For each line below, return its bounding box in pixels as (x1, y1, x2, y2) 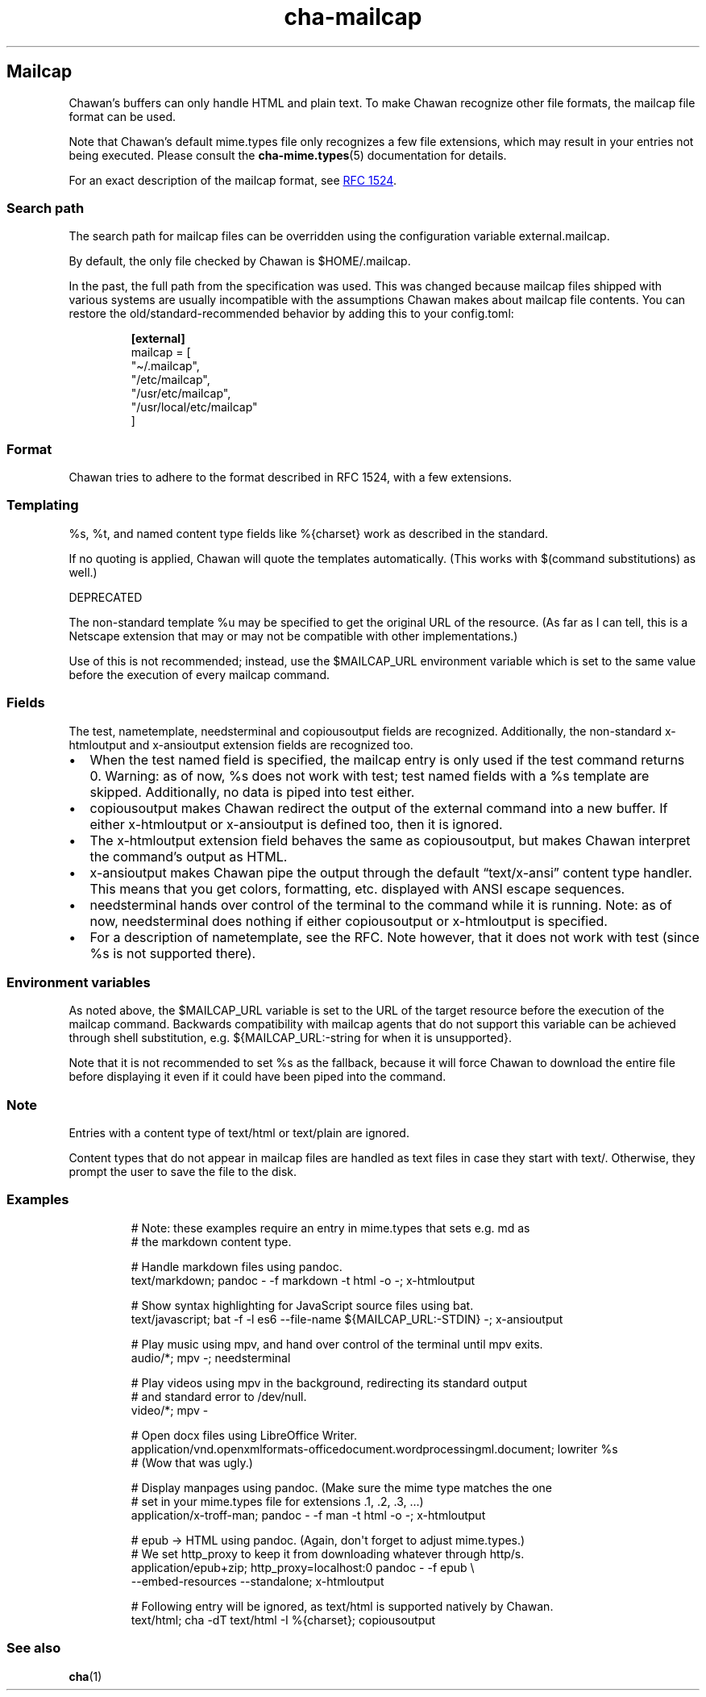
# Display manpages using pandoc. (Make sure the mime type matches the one (131, 1480, 552, 1495)
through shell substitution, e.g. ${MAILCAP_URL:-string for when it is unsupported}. (69, 1031, 512, 1045)
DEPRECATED (69, 590, 143, 604)
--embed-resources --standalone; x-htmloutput (131, 1574, 384, 1588)
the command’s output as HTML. (89, 848, 288, 865)
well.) (69, 565, 98, 579)
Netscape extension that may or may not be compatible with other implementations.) (69, 628, 518, 643)
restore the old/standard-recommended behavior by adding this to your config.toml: (69, 306, 514, 321)
